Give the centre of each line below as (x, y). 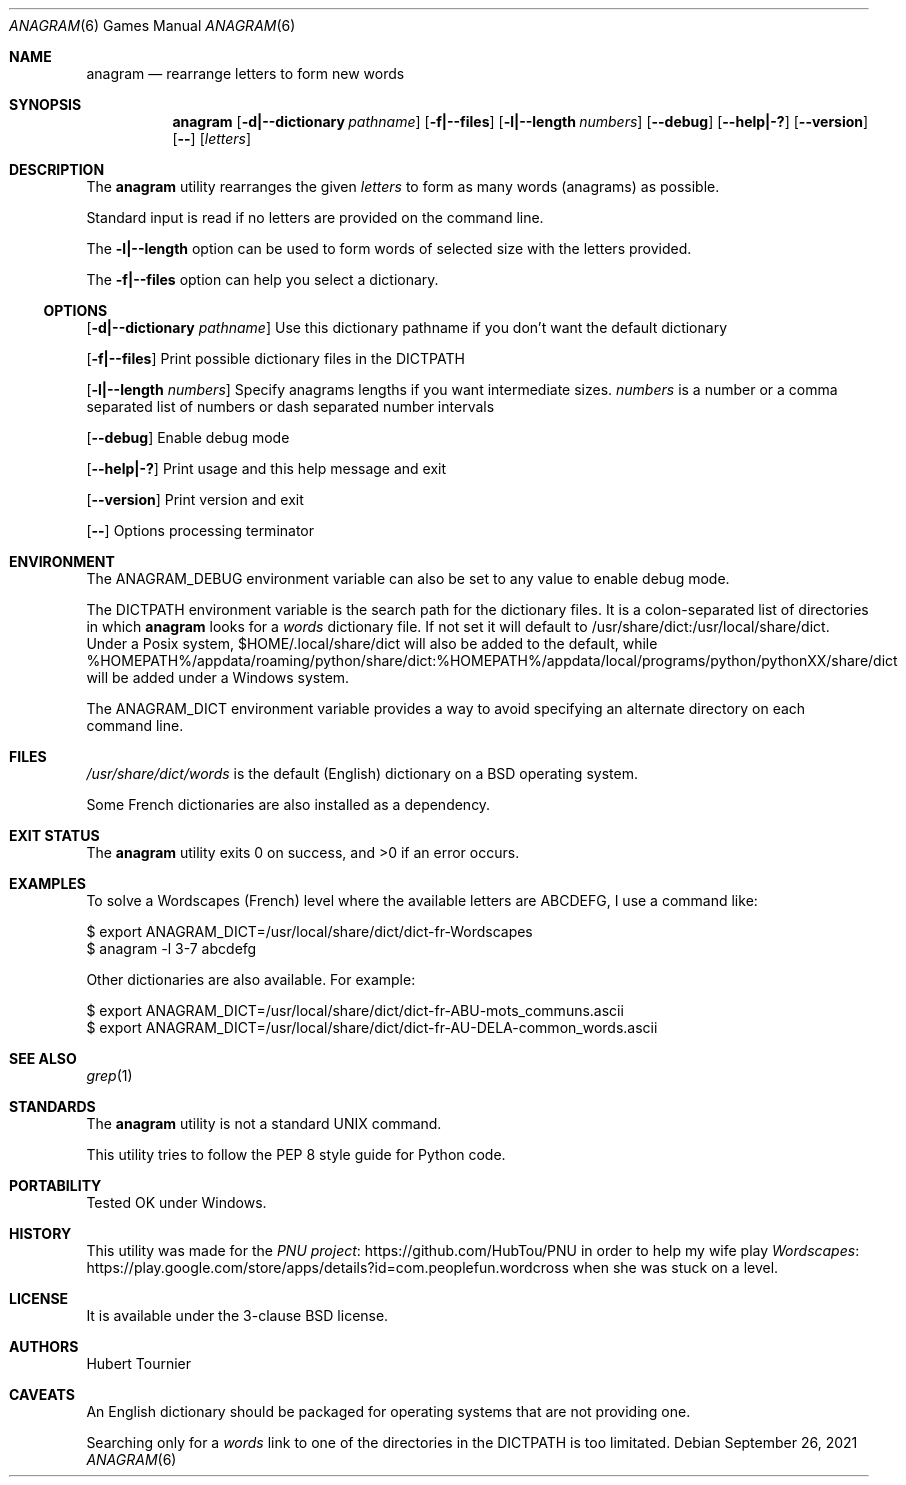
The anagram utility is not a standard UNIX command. (264, 1123)
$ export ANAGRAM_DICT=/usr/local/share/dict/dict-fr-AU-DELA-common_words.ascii (372, 1027)
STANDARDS (52, 1106)
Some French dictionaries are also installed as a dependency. (288, 804)
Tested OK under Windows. (176, 1202)
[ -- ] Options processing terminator (200, 530)
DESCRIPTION (57, 169)
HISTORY (40, 1233)
